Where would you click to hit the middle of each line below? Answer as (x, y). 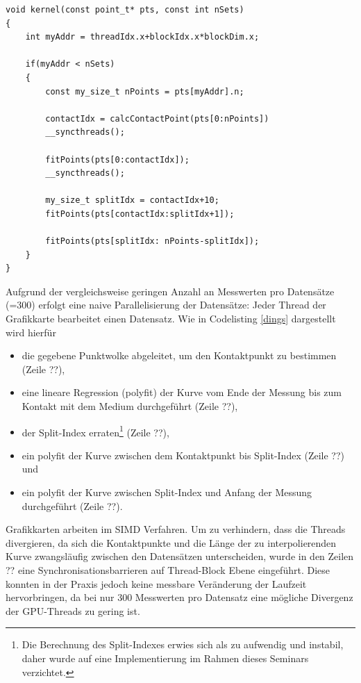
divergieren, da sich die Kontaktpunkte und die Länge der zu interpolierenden (171, 542)
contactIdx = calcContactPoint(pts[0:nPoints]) (157, 118)
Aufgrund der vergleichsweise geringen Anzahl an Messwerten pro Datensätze (170, 291)
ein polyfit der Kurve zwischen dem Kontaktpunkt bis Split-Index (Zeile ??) (183, 455)
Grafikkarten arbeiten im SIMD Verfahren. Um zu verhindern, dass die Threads (176, 529)
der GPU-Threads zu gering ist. (73, 610)
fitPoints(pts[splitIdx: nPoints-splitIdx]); (152, 241)
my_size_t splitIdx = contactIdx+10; (132, 200)
